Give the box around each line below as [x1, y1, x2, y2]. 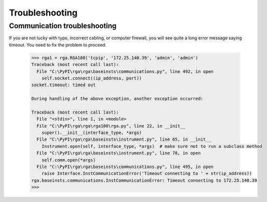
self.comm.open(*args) [41, 157, 96, 163]
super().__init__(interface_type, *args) [41, 130, 142, 136]
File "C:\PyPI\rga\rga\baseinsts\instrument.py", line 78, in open [36, 150, 201, 156]
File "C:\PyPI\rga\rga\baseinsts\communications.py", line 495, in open [36, 164, 214, 170]
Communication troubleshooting [9, 21, 117, 30]
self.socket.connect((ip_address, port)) [41, 75, 142, 81]
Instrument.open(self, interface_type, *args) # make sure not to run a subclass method [41, 144, 263, 149]
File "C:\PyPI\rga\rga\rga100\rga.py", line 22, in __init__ [36, 123, 186, 129]
